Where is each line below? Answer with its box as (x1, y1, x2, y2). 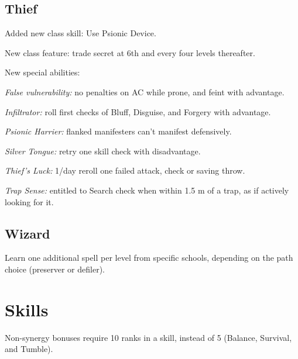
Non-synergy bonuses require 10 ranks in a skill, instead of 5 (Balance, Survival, (5, 331, 292, 343)
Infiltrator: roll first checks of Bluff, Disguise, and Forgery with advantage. (5, 105, 271, 118)
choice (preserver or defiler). (5, 263, 105, 275)
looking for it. (5, 195, 54, 208)
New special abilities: (5, 66, 80, 78)
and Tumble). (5, 343, 53, 355)
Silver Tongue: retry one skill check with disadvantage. (5, 144, 201, 157)
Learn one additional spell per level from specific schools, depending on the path (5, 251, 293, 264)
